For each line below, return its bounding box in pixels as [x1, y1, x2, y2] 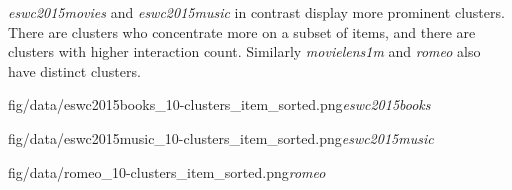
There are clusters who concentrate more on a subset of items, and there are [8, 21, 476, 42]
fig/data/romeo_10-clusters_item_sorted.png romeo [8, 161, 326, 182]
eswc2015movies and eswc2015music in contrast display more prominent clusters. [8, 2, 505, 22]
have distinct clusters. [8, 60, 141, 81]
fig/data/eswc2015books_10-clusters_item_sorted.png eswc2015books [8, 94, 431, 115]
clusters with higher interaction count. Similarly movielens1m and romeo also [8, 41, 481, 62]
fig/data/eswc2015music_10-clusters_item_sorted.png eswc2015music [8, 127, 434, 148]
